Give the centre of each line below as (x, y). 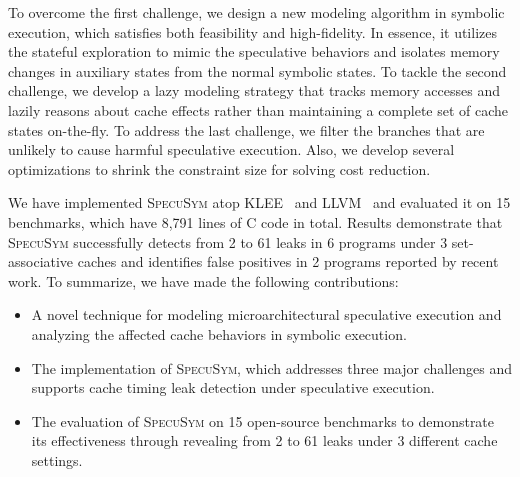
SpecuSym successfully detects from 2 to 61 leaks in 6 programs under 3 (228, 241)
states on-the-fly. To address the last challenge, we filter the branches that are (246, 129)
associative (41, 261)
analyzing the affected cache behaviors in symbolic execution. (219, 333)
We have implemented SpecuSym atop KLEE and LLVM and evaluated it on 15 (259, 202)
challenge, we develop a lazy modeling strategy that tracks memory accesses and (254, 90)
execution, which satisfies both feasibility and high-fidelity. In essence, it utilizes (252, 31)
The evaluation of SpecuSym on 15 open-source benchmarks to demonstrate (263, 420)
